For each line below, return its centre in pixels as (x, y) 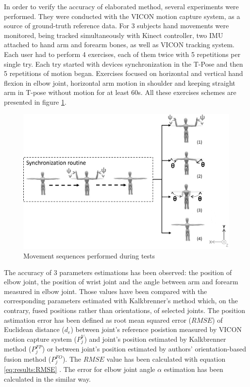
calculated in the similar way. (48, 378)
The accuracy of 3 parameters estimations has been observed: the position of (118, 272)
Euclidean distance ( (34, 329)
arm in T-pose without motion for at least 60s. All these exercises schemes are (120, 92)
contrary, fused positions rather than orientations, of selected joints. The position (125, 310)
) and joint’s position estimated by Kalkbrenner (155, 339)
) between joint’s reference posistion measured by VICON (156, 329)
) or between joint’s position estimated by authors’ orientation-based (144, 349)
